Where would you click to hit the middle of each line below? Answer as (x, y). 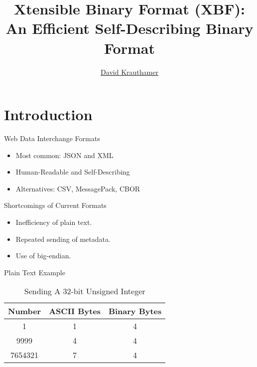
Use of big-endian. (43, 256)
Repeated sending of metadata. (63, 239)
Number (25, 311)
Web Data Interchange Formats (52, 138)
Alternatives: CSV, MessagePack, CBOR (78, 188)
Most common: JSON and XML (64, 155)
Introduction (48, 114)
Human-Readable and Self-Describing (73, 172)
